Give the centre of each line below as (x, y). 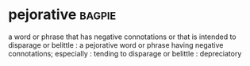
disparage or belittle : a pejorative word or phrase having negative (116, 45)
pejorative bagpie (62, 15)
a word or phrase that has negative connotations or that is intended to (122, 37)
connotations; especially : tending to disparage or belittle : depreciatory (125, 53)
